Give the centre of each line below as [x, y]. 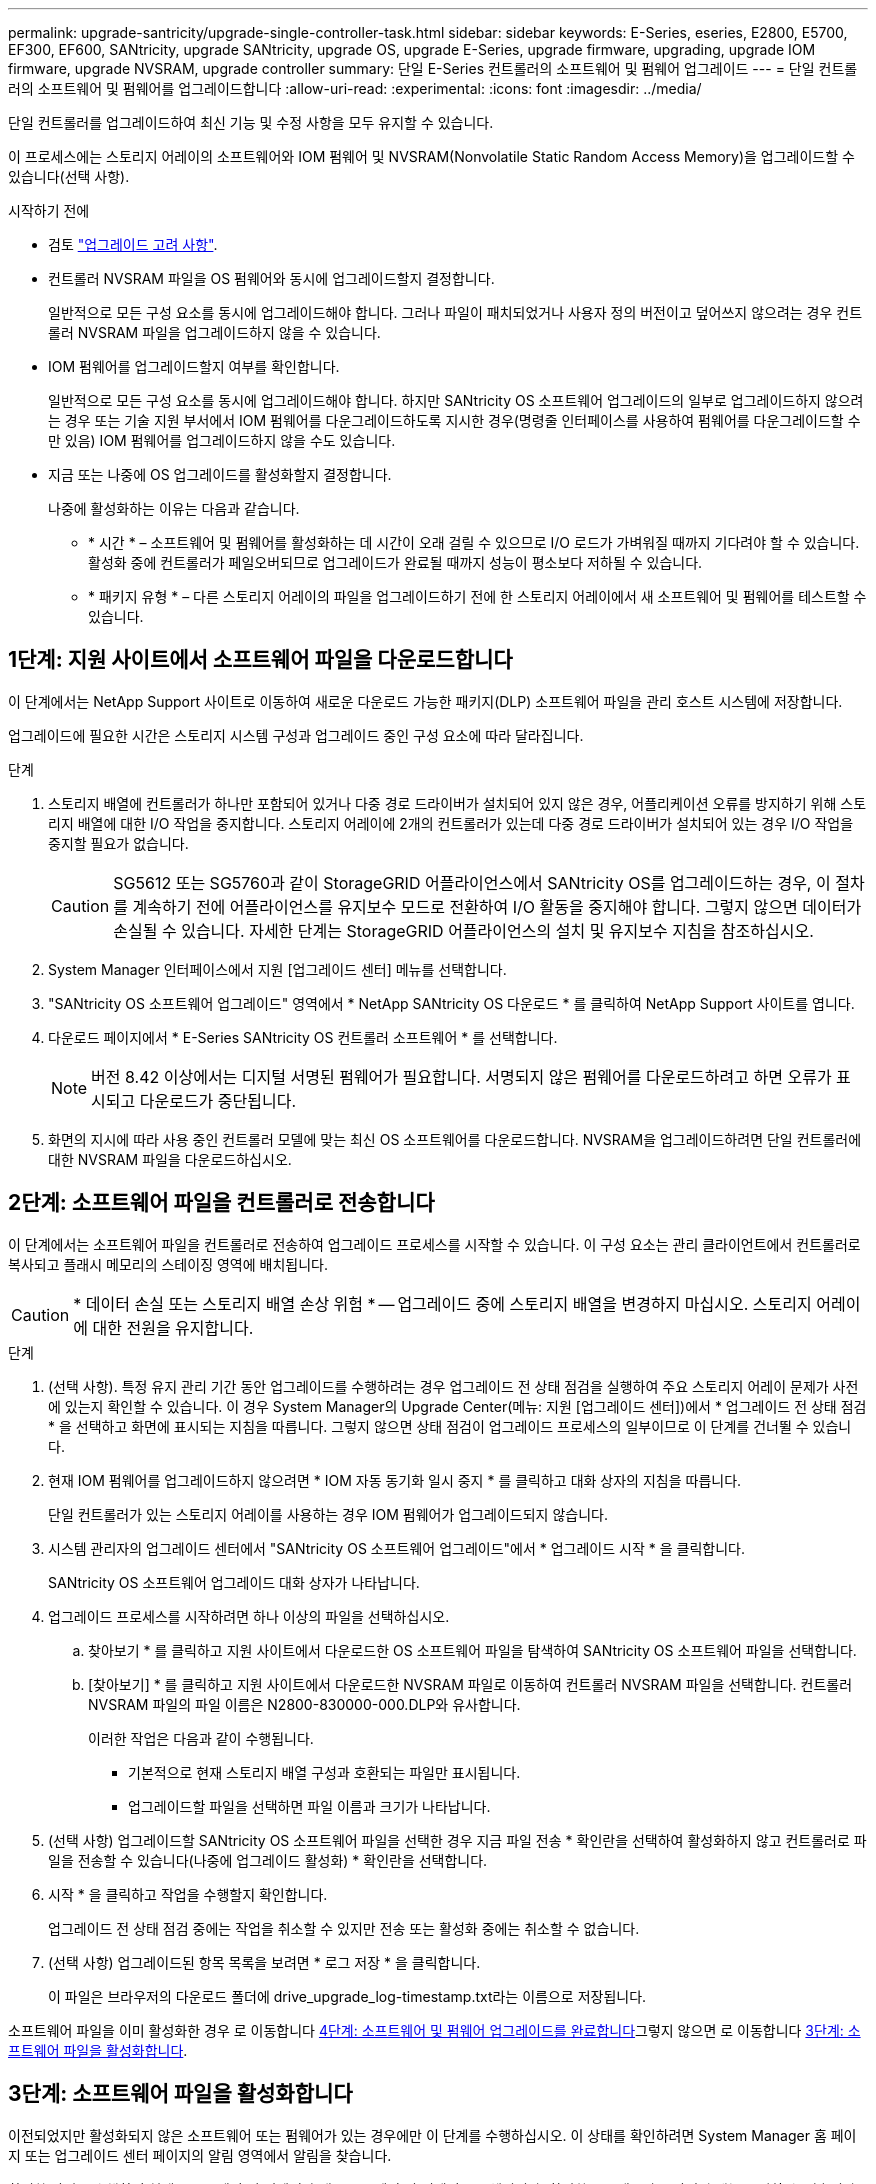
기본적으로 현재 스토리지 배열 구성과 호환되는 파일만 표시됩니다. [324, 1772]
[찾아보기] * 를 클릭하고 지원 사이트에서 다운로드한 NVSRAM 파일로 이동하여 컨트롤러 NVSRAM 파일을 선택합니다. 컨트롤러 [470, 1684]
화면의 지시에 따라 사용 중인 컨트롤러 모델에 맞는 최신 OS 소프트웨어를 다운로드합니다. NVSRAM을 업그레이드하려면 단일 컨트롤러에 [455, 1139]
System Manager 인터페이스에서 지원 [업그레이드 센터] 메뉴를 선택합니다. [277, 969]
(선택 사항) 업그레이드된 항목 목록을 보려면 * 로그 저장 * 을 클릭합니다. [264, 1962]
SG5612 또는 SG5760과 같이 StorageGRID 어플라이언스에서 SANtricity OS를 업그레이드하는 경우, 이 [472, 882]
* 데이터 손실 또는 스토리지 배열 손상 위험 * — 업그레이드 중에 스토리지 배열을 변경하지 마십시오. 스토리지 [442, 1303]
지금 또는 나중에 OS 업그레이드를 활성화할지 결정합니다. [220, 474]
